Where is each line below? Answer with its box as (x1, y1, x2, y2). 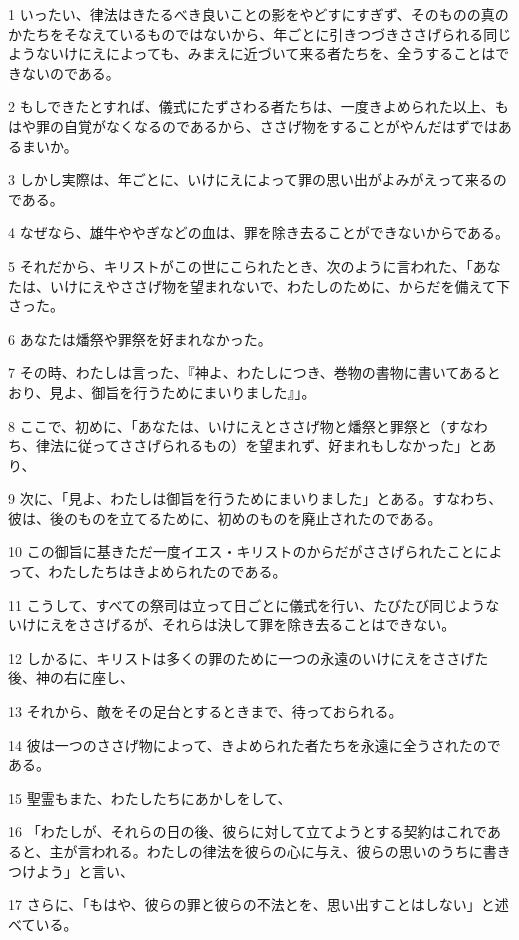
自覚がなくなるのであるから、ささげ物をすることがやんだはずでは (63, 115, 498, 136)
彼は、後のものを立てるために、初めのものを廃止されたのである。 (8, 507, 442, 528)
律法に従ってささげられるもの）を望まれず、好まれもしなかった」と (35, 435, 483, 456)
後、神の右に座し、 (8, 667, 134, 688)
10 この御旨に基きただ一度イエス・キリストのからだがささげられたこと (8, 541, 475, 562)
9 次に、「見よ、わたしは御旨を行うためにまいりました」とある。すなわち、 (8, 488, 503, 509)
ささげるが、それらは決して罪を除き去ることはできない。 (77, 614, 456, 635)
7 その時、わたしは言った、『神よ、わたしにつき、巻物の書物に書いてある (8, 362, 487, 383)
